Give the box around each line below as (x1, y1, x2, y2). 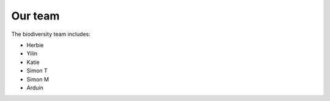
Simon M (26, 75, 49, 83)
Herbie (26, 41, 44, 49)
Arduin (26, 84, 44, 91)
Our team (11, 9, 60, 23)
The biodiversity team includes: (11, 30, 91, 38)
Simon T (26, 67, 48, 74)
